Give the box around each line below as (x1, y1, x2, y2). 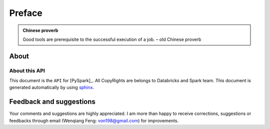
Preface (9, 7, 42, 18)
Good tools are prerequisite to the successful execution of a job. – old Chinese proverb (22, 36, 201, 42)
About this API (9, 67, 45, 74)
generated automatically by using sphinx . (9, 85, 94, 91)
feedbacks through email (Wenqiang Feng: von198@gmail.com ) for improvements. (9, 118, 179, 124)
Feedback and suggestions (9, 98, 96, 106)
